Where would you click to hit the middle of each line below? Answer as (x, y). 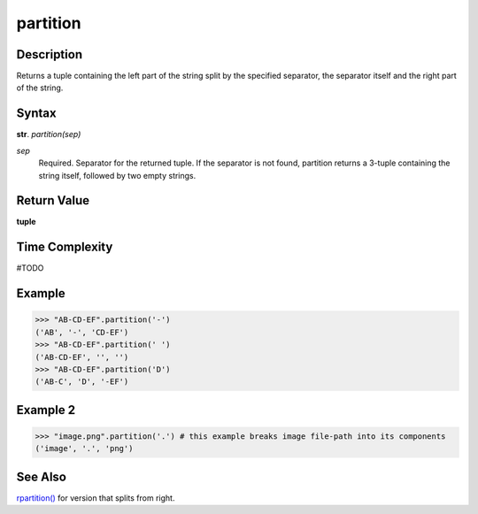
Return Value (53, 200)
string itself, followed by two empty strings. (117, 175)
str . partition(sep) (49, 134)
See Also (41, 476)
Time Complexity (65, 247)
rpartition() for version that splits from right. (96, 498)
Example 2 (46, 410)
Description (50, 54)
